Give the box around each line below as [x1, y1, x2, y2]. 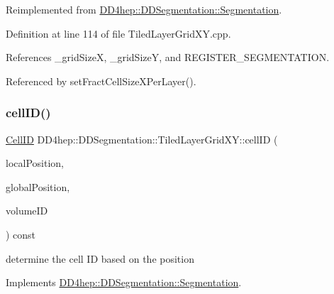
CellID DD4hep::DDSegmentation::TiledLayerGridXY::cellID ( [6, 131, 278, 146]
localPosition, [6, 156, 64, 170]
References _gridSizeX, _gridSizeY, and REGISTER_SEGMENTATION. [6, 50, 330, 65]
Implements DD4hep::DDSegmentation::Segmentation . [6, 275, 242, 290]
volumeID [6, 203, 48, 218]
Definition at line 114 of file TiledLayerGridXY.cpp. [6, 26, 231, 40]
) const [6, 227, 36, 241]
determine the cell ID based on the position [6, 251, 194, 266]
